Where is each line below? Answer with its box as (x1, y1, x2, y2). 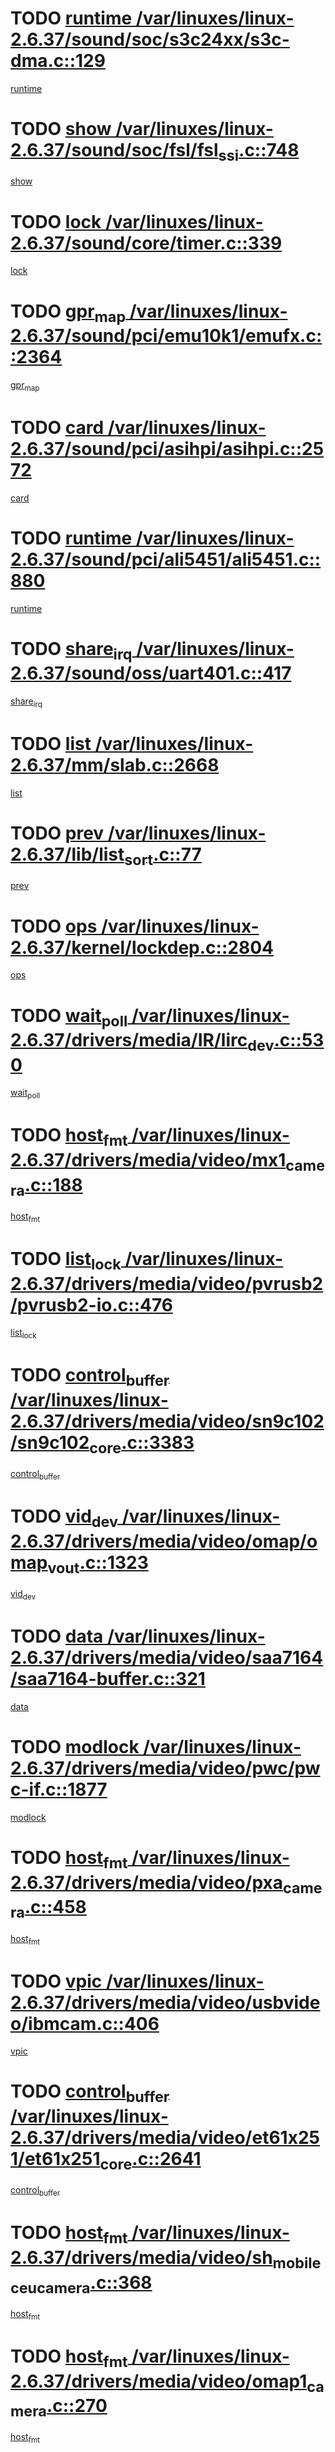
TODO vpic (10, 1970, 103, 1992)
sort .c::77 (124, 843, 202, 869)
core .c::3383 (89, 1431, 195, 1457)
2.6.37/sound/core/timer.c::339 (10, 232, 283, 254)
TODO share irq (10, 637, 133, 664)
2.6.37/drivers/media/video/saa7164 (10, 1647, 324, 1669)
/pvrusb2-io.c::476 (10, 1293, 173, 1316)
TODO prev (10, 822, 105, 845)
